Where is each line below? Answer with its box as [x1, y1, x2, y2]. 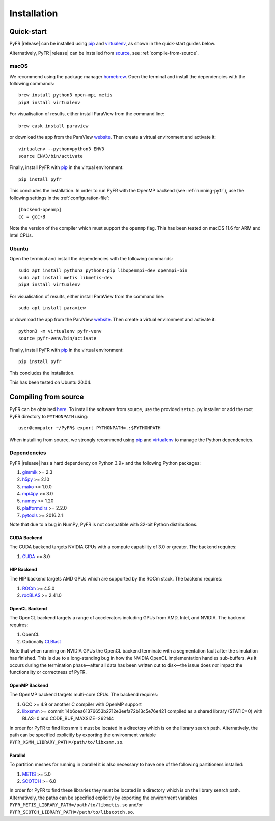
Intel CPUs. [9, 232, 33, 238]
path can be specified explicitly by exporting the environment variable [9, 732, 156, 738]
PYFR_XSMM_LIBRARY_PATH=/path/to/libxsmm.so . [9, 739, 124, 745]
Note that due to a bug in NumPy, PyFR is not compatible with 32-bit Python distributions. [9, 521, 198, 528]
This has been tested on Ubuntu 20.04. [9, 379, 92, 385]
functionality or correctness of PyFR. [9, 669, 87, 675]
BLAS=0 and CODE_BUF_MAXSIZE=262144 [22, 715, 114, 721]
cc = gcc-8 [18, 214, 46, 220]
